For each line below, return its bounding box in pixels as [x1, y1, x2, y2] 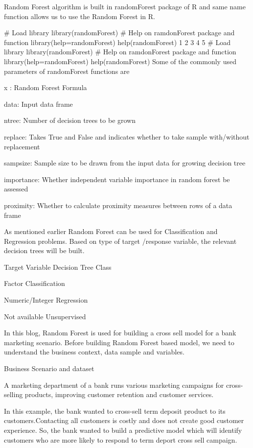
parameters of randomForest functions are [4, 66, 130, 76]
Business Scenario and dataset [4, 363, 94, 374]
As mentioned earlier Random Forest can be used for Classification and [4, 226, 218, 236]
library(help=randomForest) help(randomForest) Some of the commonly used [4, 56, 236, 66]
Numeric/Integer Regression [4, 295, 88, 305]
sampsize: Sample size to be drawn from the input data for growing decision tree [4, 158, 246, 168]
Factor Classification [4, 278, 65, 288]
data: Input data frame [4, 98, 73, 109]
